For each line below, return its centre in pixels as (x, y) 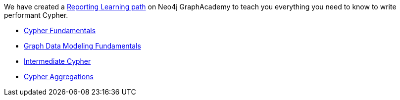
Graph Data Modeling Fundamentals (82, 46)
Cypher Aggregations (59, 76)
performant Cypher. (36, 15)
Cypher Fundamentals (60, 30)
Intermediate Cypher (57, 61)
